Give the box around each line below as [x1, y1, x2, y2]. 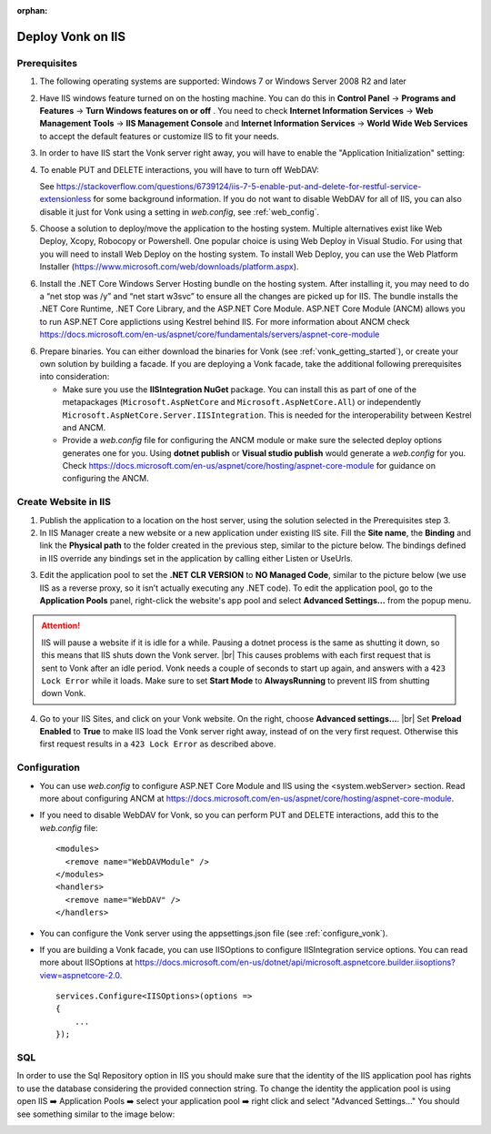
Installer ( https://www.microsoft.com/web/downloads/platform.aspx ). [39, 261, 299, 272]
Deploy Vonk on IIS [16, 28, 126, 45]
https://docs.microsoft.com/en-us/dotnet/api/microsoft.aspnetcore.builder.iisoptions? [135, 957, 456, 968]
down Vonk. [41, 688, 86, 699]
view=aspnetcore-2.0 [39, 969, 120, 980]
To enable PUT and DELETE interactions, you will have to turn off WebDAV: [39, 164, 320, 175]
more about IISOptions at [39, 957, 134, 968]
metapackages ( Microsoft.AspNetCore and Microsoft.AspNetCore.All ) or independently [62, 397, 422, 408]
